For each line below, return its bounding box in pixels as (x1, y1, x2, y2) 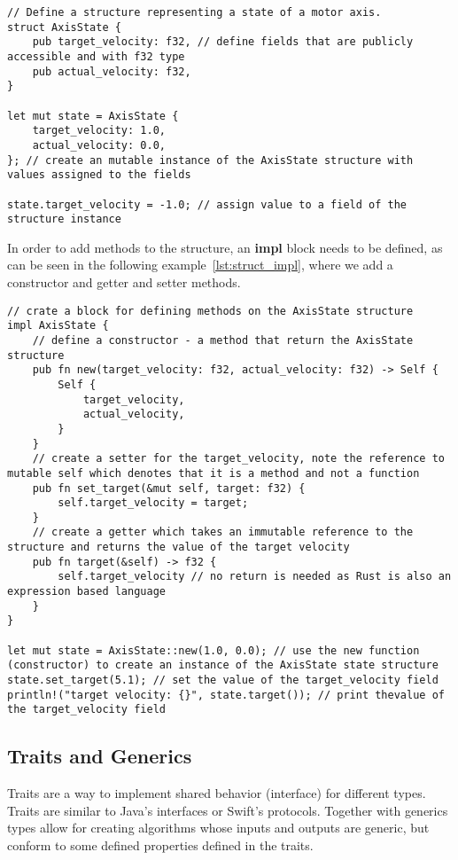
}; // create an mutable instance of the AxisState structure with (7, 153, 414, 167)
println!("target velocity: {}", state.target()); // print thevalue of (7, 688, 445, 701)
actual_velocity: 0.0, (32, 138, 166, 152)
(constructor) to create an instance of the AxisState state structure (7, 659, 439, 672)
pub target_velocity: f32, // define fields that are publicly (32, 35, 414, 49)
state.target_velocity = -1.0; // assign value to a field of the (7, 198, 408, 211)
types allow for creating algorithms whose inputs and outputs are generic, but (7, 818, 430, 837)
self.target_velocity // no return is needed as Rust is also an (58, 570, 452, 583)
